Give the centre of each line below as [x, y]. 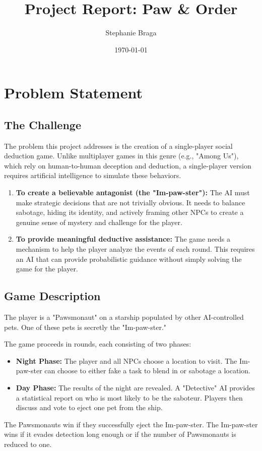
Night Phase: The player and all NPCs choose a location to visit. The [126, 360]
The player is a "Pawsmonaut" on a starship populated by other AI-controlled [124, 317]
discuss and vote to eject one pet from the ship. [89, 407]
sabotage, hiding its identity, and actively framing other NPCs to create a [130, 212]
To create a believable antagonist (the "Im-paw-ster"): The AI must [133, 192]
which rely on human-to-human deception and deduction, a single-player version [128, 165]
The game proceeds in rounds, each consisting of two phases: [98, 344]
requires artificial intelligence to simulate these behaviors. [93, 175]
